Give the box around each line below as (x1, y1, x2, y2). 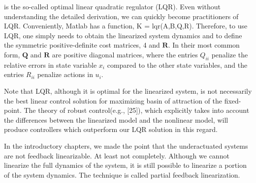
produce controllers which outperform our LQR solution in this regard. (4, 124, 218, 134)
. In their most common (168, 40, 240, 50)
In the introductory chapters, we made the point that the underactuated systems (4, 140, 248, 151)
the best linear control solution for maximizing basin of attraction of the (4, 95, 222, 105)
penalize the (211, 49, 248, 59)
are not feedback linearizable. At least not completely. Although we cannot (4, 150, 229, 160)
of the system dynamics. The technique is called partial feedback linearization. (4, 169, 240, 180)
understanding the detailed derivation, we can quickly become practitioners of (4, 11, 239, 21)
